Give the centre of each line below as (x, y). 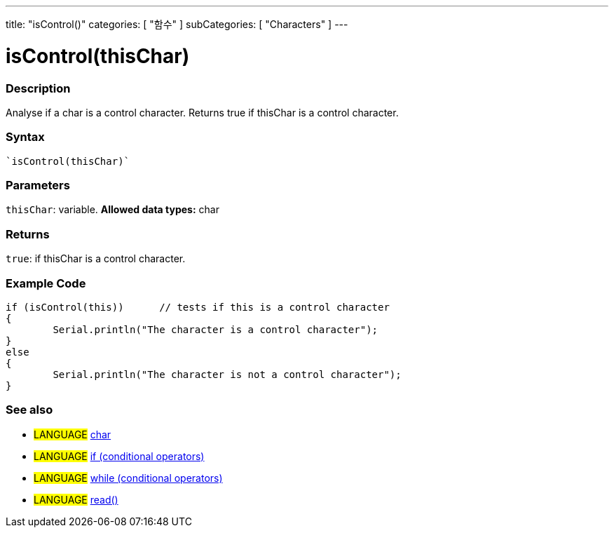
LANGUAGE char (73, 434)
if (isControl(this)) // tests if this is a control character (198, 307)
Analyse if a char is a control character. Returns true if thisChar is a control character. (202, 112)
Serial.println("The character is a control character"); (216, 329)
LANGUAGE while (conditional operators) (128, 478)
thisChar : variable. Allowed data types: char (112, 210)
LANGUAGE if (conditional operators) (119, 456)
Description (38, 88)
